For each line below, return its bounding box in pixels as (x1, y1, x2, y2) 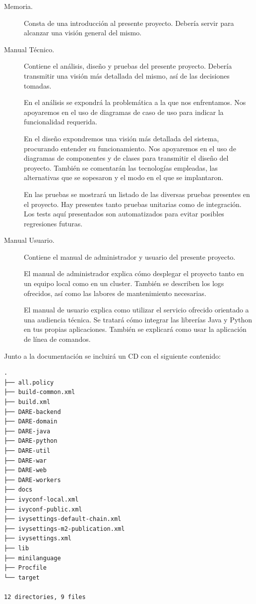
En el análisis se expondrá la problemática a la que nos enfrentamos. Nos (24, 97, 246, 107)
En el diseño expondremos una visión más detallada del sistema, (24, 133, 219, 143)
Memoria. (4, 1, 33, 11)
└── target (4, 574, 40, 581)
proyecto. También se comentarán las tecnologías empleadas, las (24, 162, 218, 173)
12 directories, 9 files (4, 593, 86, 601)
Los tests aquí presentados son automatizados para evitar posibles (24, 208, 224, 219)
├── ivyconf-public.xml (4, 505, 82, 513)
